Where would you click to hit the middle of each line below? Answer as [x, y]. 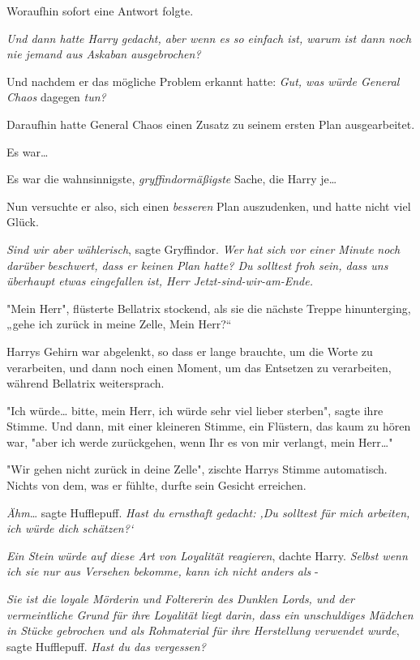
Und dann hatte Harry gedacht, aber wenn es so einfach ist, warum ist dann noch [209, 38]
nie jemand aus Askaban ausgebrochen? [104, 54]
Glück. [23, 222]
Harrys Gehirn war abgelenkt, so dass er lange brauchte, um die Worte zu [190, 351]
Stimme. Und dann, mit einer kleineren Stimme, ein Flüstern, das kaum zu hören [209, 426]
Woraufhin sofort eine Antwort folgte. [100, 11]
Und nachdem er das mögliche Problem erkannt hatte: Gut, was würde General [203, 81]
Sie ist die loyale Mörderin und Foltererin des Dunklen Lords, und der [180, 599]
